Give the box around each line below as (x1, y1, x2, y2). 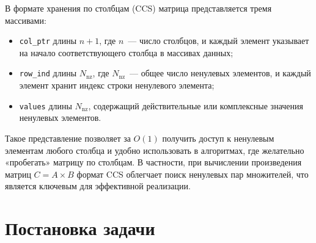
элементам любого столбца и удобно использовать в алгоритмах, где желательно (5, 143, 304, 156)
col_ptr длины (19, 34, 77, 47)
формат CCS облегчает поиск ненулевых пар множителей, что (76, 167, 309, 180)
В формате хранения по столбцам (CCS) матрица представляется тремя (5, 2, 272, 14)
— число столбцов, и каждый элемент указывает (128, 34, 309, 47)
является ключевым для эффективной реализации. (5, 180, 191, 192)
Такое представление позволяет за (5, 131, 131, 144)
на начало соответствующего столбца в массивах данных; (19, 46, 233, 59)
